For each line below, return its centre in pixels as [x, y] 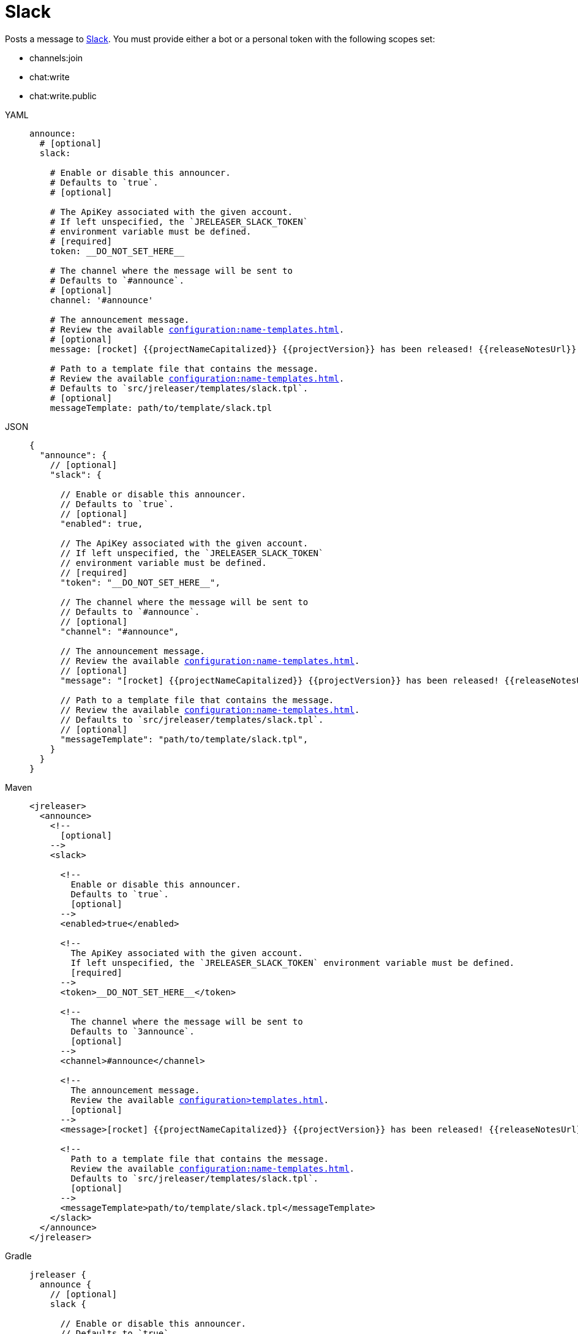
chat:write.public [63, 96]
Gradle [18, 1256]
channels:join [56, 58]
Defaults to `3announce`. [133, 1031]
